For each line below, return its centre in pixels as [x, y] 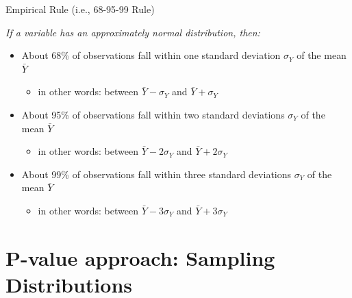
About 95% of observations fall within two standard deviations [153, 114]
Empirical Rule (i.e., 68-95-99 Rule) [80, 9]
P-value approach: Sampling [140, 257]
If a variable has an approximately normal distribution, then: [133, 32]
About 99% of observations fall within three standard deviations [156, 174]
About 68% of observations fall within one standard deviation [151, 55]
